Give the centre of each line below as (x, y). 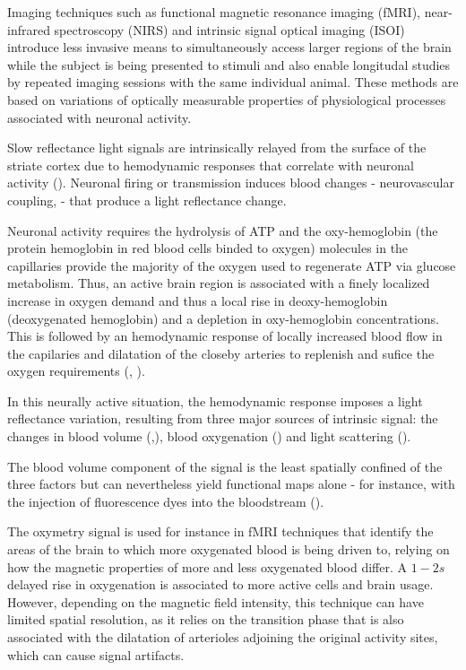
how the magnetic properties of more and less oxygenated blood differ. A (207, 566)
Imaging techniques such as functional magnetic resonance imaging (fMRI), (214, 12)
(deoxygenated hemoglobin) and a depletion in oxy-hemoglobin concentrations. (223, 318)
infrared (29, 29)
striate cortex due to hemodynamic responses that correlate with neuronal (211, 165)
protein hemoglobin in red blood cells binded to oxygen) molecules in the (208, 248)
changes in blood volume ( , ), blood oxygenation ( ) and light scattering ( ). (209, 436)
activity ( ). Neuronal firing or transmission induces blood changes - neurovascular (231, 183)
